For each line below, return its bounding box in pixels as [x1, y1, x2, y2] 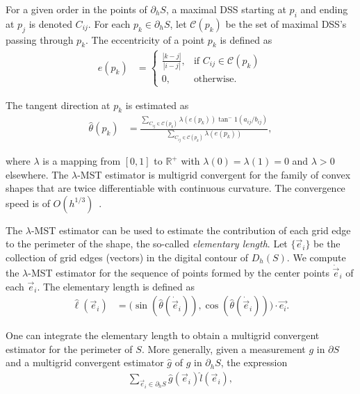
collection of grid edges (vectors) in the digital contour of [6, 250, 249, 264]
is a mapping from [42, 154, 121, 168]
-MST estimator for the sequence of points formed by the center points [28, 265, 329, 280]
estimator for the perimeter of [6, 341, 133, 356]
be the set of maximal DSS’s [225, 16, 347, 31]
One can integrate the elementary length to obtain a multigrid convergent [6, 328, 320, 343]
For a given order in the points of [6, 2, 147, 16]
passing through [6, 32, 74, 47]
